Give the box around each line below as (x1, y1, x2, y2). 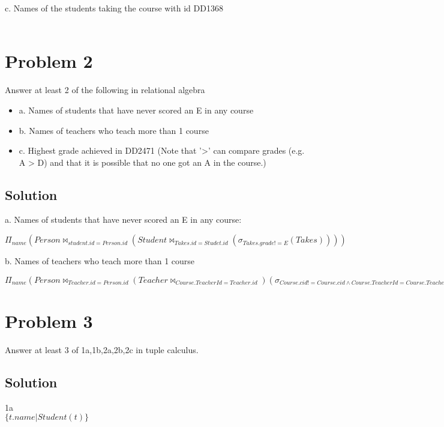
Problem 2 (5, 49, 93, 73)
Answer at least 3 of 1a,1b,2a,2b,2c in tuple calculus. (5, 343, 199, 356)
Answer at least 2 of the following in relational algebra (5, 83, 205, 96)
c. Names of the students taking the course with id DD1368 (5, 2, 223, 14)
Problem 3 (5, 308, 93, 333)
